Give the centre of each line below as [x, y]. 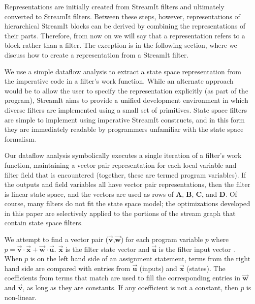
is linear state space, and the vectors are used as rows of [89, 194]
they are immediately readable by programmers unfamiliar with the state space [124, 129]
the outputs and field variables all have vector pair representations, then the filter [127, 184]
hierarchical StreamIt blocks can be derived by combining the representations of [125, 26]
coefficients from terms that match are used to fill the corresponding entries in [122, 278]
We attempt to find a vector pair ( [56, 239]
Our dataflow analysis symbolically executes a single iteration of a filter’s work [123, 155]
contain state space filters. [44, 223]
